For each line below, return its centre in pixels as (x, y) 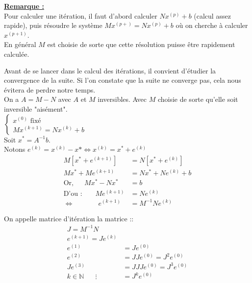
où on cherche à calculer (212, 25)
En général (20, 44)
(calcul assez (212, 15)
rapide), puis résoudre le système (53, 25)
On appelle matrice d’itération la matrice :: (69, 218)
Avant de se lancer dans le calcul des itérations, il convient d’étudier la (110, 70)
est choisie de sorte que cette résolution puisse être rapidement (141, 44)
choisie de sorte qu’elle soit (198, 99)
